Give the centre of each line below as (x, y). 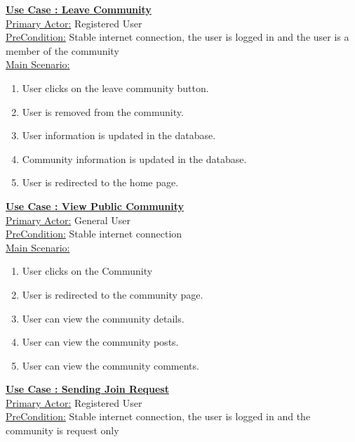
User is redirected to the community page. (113, 294)
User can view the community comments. (110, 365)
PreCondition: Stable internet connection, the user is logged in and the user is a (177, 37)
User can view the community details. (103, 318)
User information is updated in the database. (119, 135)
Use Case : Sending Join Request (87, 389)
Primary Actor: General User (68, 220)
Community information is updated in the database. (134, 158)
